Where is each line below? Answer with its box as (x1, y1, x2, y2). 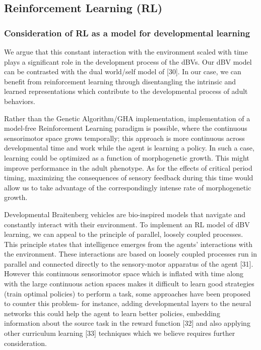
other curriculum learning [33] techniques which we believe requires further (4, 328, 235, 338)
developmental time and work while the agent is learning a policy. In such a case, (4, 142, 254, 153)
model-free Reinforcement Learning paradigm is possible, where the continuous (4, 123, 247, 133)
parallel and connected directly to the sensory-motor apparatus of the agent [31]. (4, 258, 253, 269)
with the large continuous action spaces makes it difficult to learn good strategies (4, 278, 254, 289)
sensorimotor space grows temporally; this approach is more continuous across (4, 132, 245, 143)
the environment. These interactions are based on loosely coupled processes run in (4, 248, 257, 259)
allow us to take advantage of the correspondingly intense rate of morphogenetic (4, 182, 251, 192)
